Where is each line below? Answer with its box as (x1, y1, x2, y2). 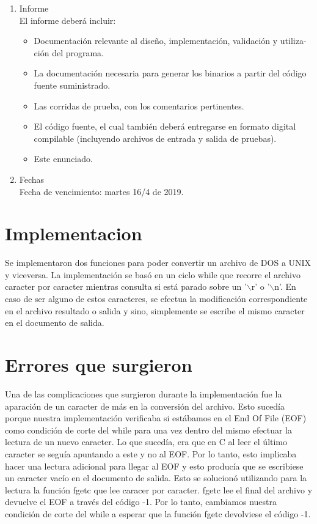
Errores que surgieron (5, 352, 192, 377)
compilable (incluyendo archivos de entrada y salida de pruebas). (34, 131, 277, 144)
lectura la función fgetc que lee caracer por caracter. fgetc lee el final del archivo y (5, 483, 313, 496)
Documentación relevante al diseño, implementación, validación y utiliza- (34, 34, 307, 47)
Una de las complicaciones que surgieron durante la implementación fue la (5, 387, 282, 400)
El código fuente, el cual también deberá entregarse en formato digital (34, 120, 296, 133)
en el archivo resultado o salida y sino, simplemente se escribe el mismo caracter (5, 304, 305, 317)
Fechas (19, 172, 45, 185)
